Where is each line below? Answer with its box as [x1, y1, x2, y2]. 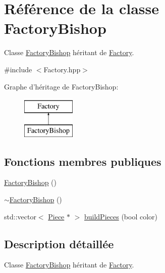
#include [4, 64, 32, 74]
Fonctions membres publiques [4, 153, 161, 169]
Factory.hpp [43, 64, 81, 74]
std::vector [4, 211, 36, 221]
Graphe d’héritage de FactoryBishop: [4, 81, 119, 92]
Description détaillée [4, 236, 114, 251]
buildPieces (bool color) [84, 211, 157, 221]
